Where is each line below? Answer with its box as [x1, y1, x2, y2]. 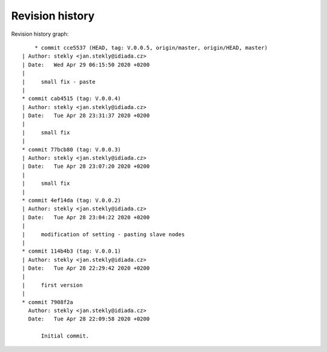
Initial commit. [41, 333, 90, 339]
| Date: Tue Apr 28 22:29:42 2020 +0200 [22, 265, 150, 272]
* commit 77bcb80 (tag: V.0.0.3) [22, 146, 121, 153]
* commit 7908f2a [22, 299, 73, 305]
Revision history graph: [11, 30, 69, 38]
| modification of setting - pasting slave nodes [22, 231, 185, 237]
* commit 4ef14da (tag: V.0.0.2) [22, 197, 121, 204]
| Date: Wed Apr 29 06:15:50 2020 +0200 [22, 61, 150, 68]
